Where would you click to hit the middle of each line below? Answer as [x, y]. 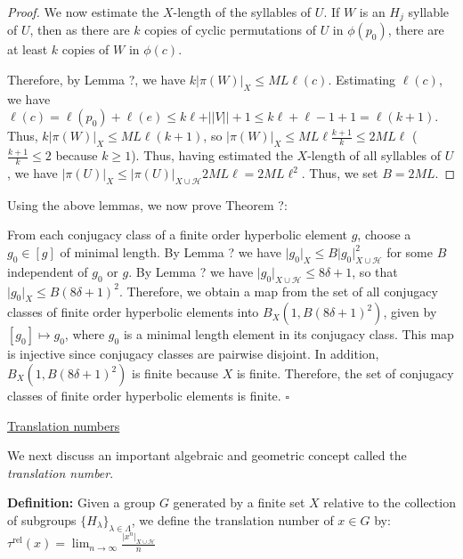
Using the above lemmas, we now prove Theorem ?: [147, 204]
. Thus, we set [340, 173]
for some [410, 252]
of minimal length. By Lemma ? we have [171, 252]
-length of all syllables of [374, 155]
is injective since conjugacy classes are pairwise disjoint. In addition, [193, 354]
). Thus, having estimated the [212, 155]
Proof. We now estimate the [83, 12]
